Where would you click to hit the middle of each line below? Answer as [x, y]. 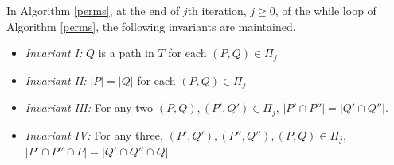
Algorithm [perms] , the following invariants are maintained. [151, 26]
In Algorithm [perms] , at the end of [93, 10]
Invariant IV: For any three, [94, 134]
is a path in [126, 53]
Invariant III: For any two [89, 107]
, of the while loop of [326, 10]
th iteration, [217, 10]
